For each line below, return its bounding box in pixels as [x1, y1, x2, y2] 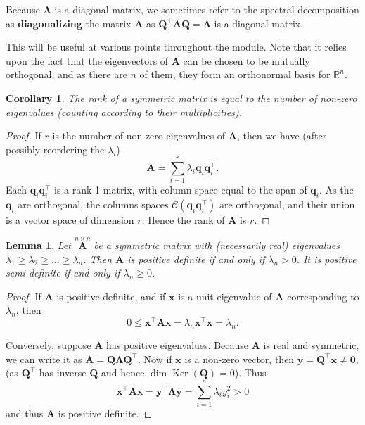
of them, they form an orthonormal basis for [139, 67, 331, 82]
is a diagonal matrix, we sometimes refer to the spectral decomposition [54, 2, 359, 16]
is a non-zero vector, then [184, 351, 295, 366]
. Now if [138, 351, 172, 366]
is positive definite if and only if [127, 251, 265, 266]
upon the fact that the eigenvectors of [6, 53, 169, 68]
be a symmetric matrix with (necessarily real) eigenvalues [94, 238, 340, 253]
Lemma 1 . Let [6, 238, 71, 253]
